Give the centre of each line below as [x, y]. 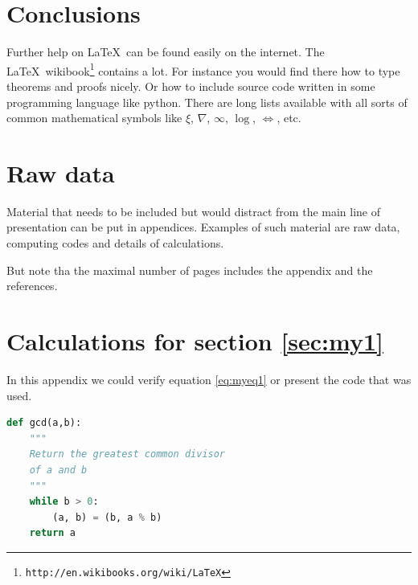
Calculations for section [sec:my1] [195, 341]
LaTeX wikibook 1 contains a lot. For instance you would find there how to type [203, 69]
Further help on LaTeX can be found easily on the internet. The [166, 52]
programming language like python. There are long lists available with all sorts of [207, 102]
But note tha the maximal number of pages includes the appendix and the [190, 270]
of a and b [58, 470]
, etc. [289, 118]
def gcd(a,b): [44, 423]
